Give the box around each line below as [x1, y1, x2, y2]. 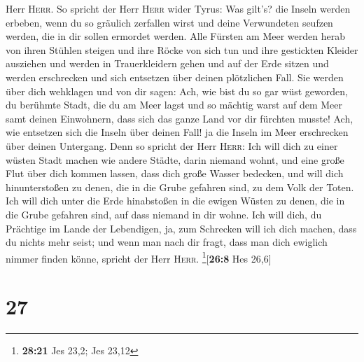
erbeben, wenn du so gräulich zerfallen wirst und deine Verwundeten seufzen [6, 15, 333, 29]
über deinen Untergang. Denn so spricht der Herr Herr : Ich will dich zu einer [6, 138, 338, 153]
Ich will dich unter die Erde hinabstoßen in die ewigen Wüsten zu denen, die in [6, 193, 345, 208]
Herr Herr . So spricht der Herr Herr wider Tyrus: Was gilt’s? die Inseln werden [6, 1, 351, 15]
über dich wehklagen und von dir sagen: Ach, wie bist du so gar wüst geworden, [6, 83, 348, 98]
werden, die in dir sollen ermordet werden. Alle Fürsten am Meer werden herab [6, 29, 345, 43]
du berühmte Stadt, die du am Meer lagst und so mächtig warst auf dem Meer [6, 97, 343, 112]
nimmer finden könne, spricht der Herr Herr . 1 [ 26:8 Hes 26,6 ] [6, 249, 272, 265]
